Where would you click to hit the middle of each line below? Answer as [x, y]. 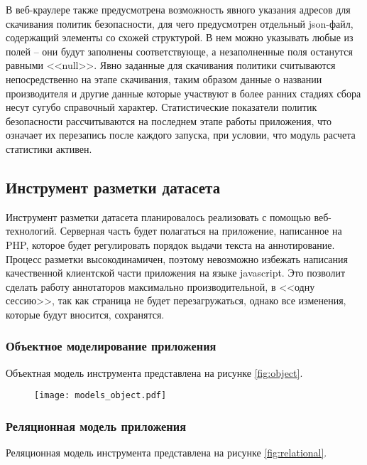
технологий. [32, 231]
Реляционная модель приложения [96, 426]
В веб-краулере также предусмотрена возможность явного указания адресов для [178, 9]
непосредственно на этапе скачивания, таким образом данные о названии [164, 79]
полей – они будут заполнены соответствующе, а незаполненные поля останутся [179, 51]
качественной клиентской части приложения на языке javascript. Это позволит [176, 273]
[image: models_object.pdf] [100, 396]
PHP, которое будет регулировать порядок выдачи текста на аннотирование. [170, 244]
